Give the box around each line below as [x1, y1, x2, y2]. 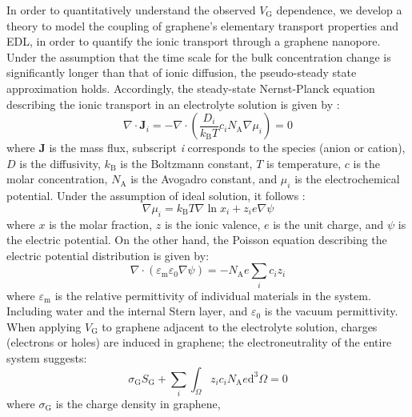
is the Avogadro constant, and [130, 170, 278, 187]
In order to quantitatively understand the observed [6, 2, 256, 18]
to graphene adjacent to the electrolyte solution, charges [102, 318, 378, 335]
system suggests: [6, 350, 87, 367]
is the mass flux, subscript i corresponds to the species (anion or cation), [49, 139, 406, 156]
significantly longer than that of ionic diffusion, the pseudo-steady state [6, 64, 357, 81]
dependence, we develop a [276, 2, 402, 18]
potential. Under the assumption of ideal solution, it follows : [6, 187, 306, 204]
